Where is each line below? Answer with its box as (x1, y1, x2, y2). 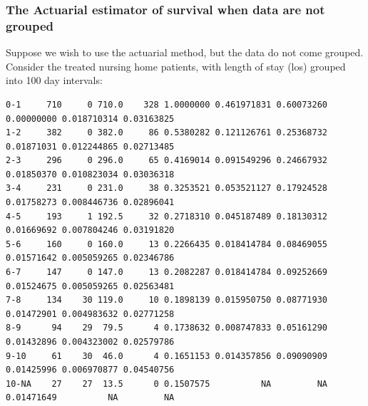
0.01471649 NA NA (6, 392, 175, 403)
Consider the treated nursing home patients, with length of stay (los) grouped (6, 58, 346, 73)
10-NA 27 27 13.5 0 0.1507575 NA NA (6, 378, 328, 389)
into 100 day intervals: (6, 73, 103, 88)
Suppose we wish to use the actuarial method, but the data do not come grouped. (6, 45, 364, 60)
